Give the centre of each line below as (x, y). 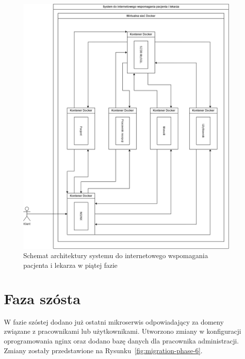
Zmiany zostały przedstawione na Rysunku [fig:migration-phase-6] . (103, 350)
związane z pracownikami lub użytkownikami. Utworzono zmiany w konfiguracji (122, 331)
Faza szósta (42, 298)
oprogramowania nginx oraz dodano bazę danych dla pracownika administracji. (122, 340)
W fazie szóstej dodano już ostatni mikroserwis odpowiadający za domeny (114, 321)
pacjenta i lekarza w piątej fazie (71, 265)
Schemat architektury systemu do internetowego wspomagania (116, 255)
